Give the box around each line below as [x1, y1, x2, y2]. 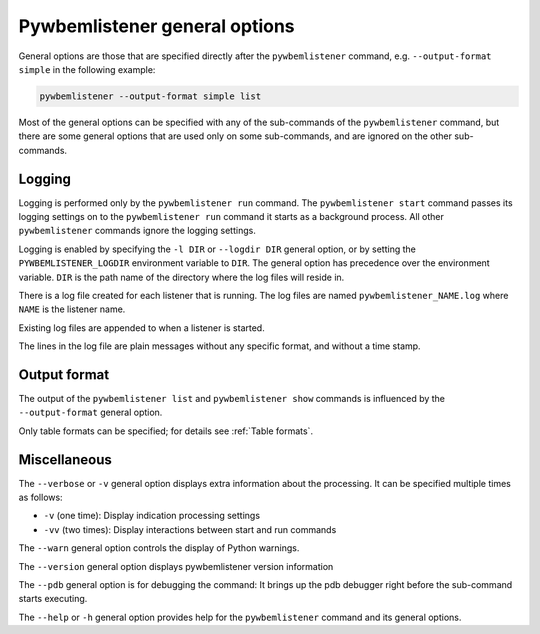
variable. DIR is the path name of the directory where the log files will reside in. [18, 271, 345, 283]
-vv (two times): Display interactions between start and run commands [43, 523, 337, 535]
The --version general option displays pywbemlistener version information [18, 560, 334, 572]
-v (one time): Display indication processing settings [43, 510, 260, 522]
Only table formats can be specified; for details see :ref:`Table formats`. [18, 425, 314, 437]
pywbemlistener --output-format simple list [39, 90, 262, 102]
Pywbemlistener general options [18, 15, 295, 37]
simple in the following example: [18, 63, 156, 75]
